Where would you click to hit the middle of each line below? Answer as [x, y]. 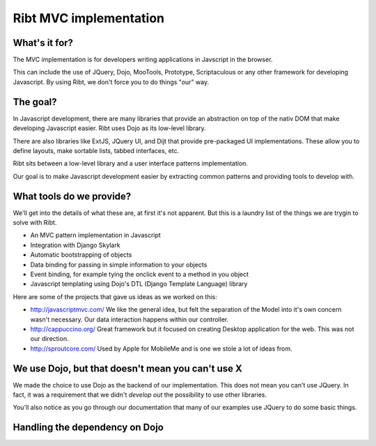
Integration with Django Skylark [76, 245]
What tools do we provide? [72, 196]
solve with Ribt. [35, 222]
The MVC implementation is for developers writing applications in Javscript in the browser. [143, 60]
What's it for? [43, 43]
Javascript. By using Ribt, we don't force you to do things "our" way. [111, 82]
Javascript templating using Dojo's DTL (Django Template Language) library [139, 284]
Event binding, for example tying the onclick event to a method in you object [140, 274]
